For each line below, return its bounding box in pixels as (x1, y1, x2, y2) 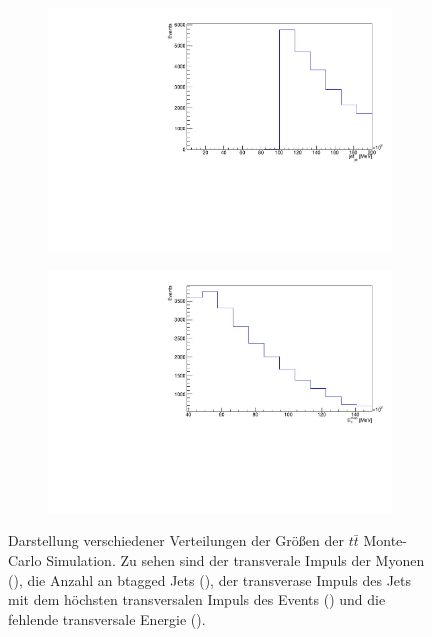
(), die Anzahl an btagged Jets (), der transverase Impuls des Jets (8, 569, 412, 590)
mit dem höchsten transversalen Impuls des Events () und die (8, 589, 386, 610)
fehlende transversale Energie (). (8, 608, 206, 629)
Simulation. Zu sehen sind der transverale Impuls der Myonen (46, 550, 425, 570)
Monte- (363, 530, 407, 551)
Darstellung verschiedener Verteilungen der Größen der (8, 530, 344, 551)
